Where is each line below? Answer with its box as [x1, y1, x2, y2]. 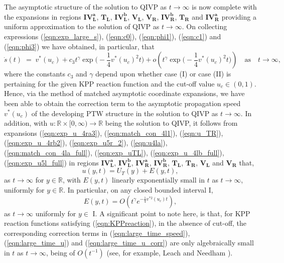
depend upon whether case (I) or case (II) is [95, 68, 231, 79]
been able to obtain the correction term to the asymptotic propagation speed [4, 98, 241, 108]
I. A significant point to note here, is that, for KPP [92, 208, 250, 218]
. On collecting [182, 21, 227, 32]
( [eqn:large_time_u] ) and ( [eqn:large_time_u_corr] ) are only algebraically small [4, 237, 254, 248]
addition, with [4, 118, 48, 128]
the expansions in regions [4, 11, 81, 22]
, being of [46, 247, 75, 257]
